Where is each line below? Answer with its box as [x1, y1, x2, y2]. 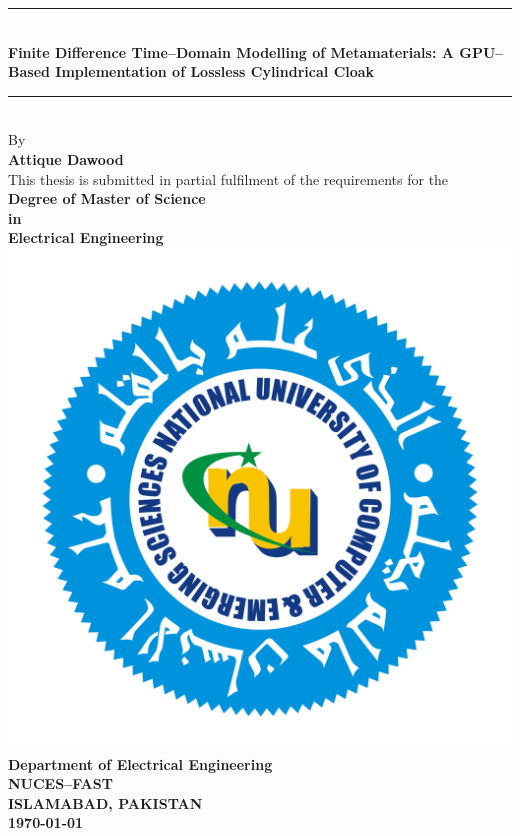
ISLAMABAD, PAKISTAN [8, 792, 203, 813]
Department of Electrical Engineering [8, 753, 273, 774]
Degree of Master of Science [8, 188, 206, 209]
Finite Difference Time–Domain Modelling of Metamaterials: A [8, 41, 454, 62]
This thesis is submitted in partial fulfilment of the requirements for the [8, 168, 449, 189]
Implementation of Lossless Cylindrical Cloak [55, 61, 375, 82]
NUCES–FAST [8, 773, 113, 794]
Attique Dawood [8, 148, 124, 169]
